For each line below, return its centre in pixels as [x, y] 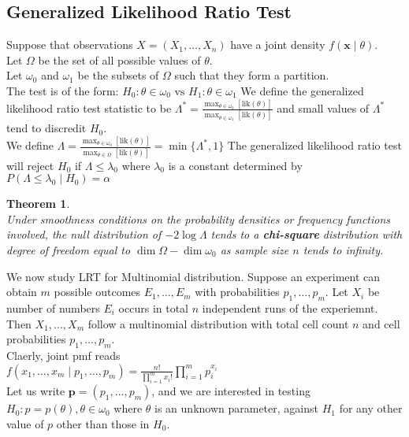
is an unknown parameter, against [236, 408]
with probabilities [237, 292]
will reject [30, 165]
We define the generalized [302, 90]
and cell [381, 323]
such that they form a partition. [252, 75]
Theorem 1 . [38, 204]
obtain [22, 292]
